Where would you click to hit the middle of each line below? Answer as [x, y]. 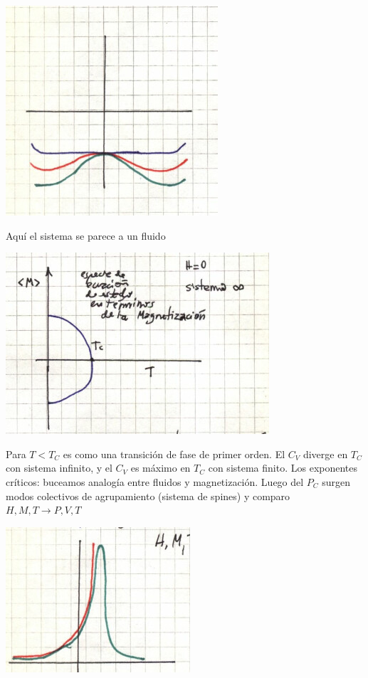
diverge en [325, 454]
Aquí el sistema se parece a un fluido [86, 235]
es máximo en [161, 468]
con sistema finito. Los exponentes [283, 468]
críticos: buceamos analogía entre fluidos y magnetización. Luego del [155, 481]
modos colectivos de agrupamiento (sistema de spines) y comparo [148, 496]
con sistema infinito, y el [59, 468]
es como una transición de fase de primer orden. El [174, 454]
